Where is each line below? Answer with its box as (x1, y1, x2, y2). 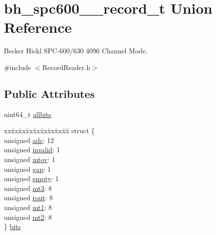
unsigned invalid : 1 (4, 144, 60, 155)
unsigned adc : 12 (4, 135, 54, 145)
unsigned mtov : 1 (4, 154, 55, 164)
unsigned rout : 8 (4, 192, 53, 203)
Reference (4, 17, 72, 37)
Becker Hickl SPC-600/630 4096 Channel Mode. (4, 46, 148, 56)
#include (4, 62, 31, 72)
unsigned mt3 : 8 (4, 183, 52, 193)
